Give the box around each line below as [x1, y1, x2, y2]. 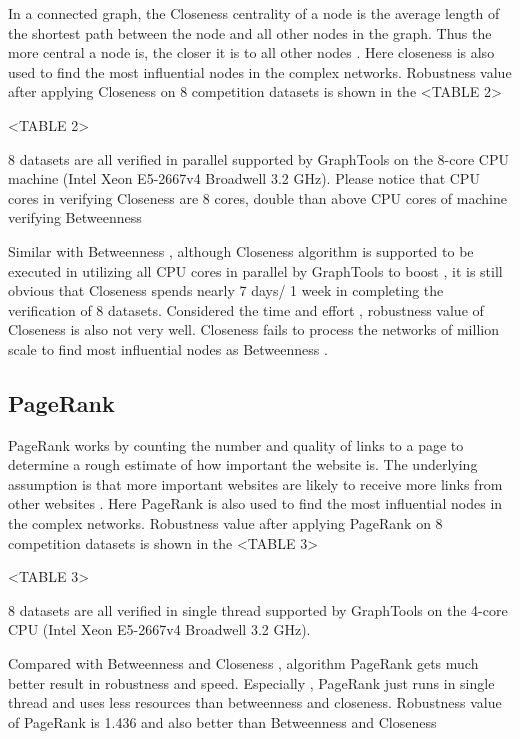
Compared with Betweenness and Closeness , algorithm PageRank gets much [8, 653, 479, 674]
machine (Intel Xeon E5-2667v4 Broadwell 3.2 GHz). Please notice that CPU [8, 168, 480, 189]
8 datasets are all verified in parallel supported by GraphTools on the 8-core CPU [8, 148, 509, 169]
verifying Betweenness [8, 207, 142, 228]
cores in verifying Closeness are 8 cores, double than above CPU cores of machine [8, 187, 507, 208]
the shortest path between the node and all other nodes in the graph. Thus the [8, 22, 492, 43]
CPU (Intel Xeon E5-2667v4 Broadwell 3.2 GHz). [8, 619, 311, 640]
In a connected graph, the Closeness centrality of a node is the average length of [8, 3, 500, 23]
